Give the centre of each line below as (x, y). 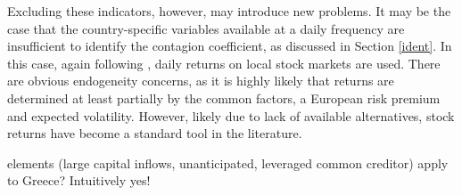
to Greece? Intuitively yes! (79, 180)
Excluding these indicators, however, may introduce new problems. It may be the (229, 11)
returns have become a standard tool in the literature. (155, 133)
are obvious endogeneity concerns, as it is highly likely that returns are (201, 81)
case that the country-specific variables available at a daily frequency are (206, 28)
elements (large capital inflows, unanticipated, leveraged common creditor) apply (228, 162)
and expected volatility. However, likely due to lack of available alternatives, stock (231, 115)
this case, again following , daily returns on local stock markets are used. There (224, 63)
